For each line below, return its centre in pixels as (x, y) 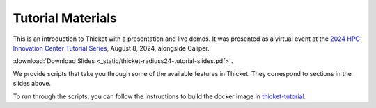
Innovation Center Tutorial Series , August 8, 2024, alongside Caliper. (111, 48)
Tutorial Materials (65, 18)
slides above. (32, 84)
